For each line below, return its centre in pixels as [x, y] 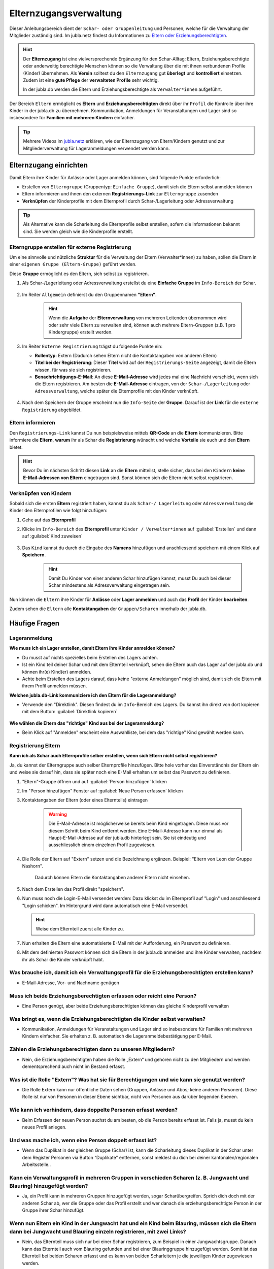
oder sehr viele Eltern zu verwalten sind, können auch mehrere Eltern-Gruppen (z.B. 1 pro [142, 325]
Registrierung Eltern [35, 746]
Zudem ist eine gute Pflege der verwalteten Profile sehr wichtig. [91, 80]
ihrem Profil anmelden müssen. [55, 686]
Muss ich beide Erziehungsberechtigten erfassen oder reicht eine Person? [103, 996]
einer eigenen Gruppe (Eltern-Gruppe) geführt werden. [73, 264]
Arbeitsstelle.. [37, 1164]
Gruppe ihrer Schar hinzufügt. [53, 1210]
